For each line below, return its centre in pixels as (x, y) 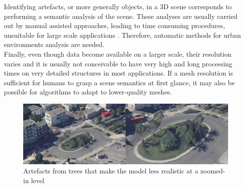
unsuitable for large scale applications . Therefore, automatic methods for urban (122, 35)
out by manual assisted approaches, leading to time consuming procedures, (115, 25)
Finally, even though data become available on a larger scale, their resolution (118, 54)
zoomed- (213, 171)
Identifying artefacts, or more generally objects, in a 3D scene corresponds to (118, 6)
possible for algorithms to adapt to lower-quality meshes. (88, 92)
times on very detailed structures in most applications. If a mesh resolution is (119, 73)
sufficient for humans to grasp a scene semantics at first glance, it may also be (119, 82)
